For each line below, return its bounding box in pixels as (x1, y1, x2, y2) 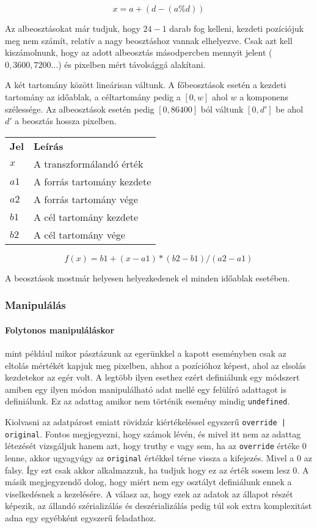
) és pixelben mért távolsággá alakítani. (58, 58, 206, 70)
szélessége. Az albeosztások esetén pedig (5, 102, 155, 115)
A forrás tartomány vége (34, 191, 138, 206)
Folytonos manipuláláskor (5, 323, 115, 336)
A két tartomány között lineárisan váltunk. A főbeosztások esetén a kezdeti (5, 78, 286, 91)
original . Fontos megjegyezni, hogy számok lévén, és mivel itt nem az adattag (5, 427, 301, 440)
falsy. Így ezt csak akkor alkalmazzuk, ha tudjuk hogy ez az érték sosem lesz (5, 463, 290, 476)
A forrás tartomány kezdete (34, 174, 151, 188)
